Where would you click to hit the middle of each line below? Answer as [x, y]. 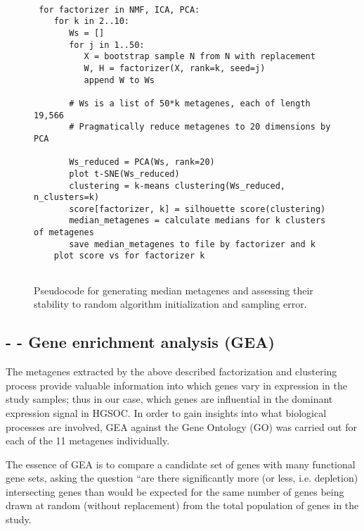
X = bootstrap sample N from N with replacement [200, 57]
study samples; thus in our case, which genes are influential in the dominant [169, 399]
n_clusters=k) [67, 198]
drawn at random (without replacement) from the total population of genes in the [182, 505]
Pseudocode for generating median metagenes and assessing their [174, 290]
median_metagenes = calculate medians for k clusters [197, 221]
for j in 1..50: [107, 45]
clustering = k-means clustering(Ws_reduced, [177, 186]
